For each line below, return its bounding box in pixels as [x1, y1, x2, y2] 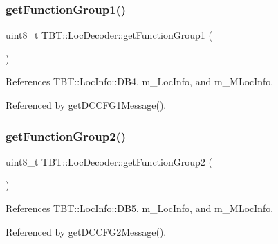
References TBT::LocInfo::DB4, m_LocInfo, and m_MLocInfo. [6, 74, 274, 89]
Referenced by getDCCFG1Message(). [6, 98, 167, 112]
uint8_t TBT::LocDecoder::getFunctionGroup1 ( [6, 28, 212, 42]
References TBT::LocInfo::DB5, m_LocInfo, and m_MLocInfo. [6, 201, 274, 215]
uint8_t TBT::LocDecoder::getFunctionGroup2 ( [6, 154, 212, 168]
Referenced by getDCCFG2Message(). [6, 224, 167, 238]
